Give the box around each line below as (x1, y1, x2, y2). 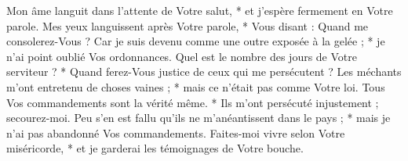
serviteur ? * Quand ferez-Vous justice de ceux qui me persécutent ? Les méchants (6, 63, 402, 80)
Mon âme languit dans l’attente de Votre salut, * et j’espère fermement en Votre (6, 2, 393, 18)
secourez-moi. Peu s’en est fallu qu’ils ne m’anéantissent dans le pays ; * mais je (6, 109, 391, 126)
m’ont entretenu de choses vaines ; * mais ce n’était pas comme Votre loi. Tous (6, 78, 385, 95)
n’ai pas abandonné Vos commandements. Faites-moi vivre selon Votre (6, 124, 345, 141)
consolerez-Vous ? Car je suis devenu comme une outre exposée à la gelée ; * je (6, 33, 385, 49)
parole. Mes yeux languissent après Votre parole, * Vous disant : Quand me (6, 17, 369, 34)
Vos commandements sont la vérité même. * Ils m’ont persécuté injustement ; (6, 94, 379, 110)
